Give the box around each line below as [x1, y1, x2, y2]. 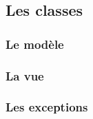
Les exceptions [6, 98, 88, 116]
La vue [6, 67, 44, 84]
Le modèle [6, 35, 64, 52]
